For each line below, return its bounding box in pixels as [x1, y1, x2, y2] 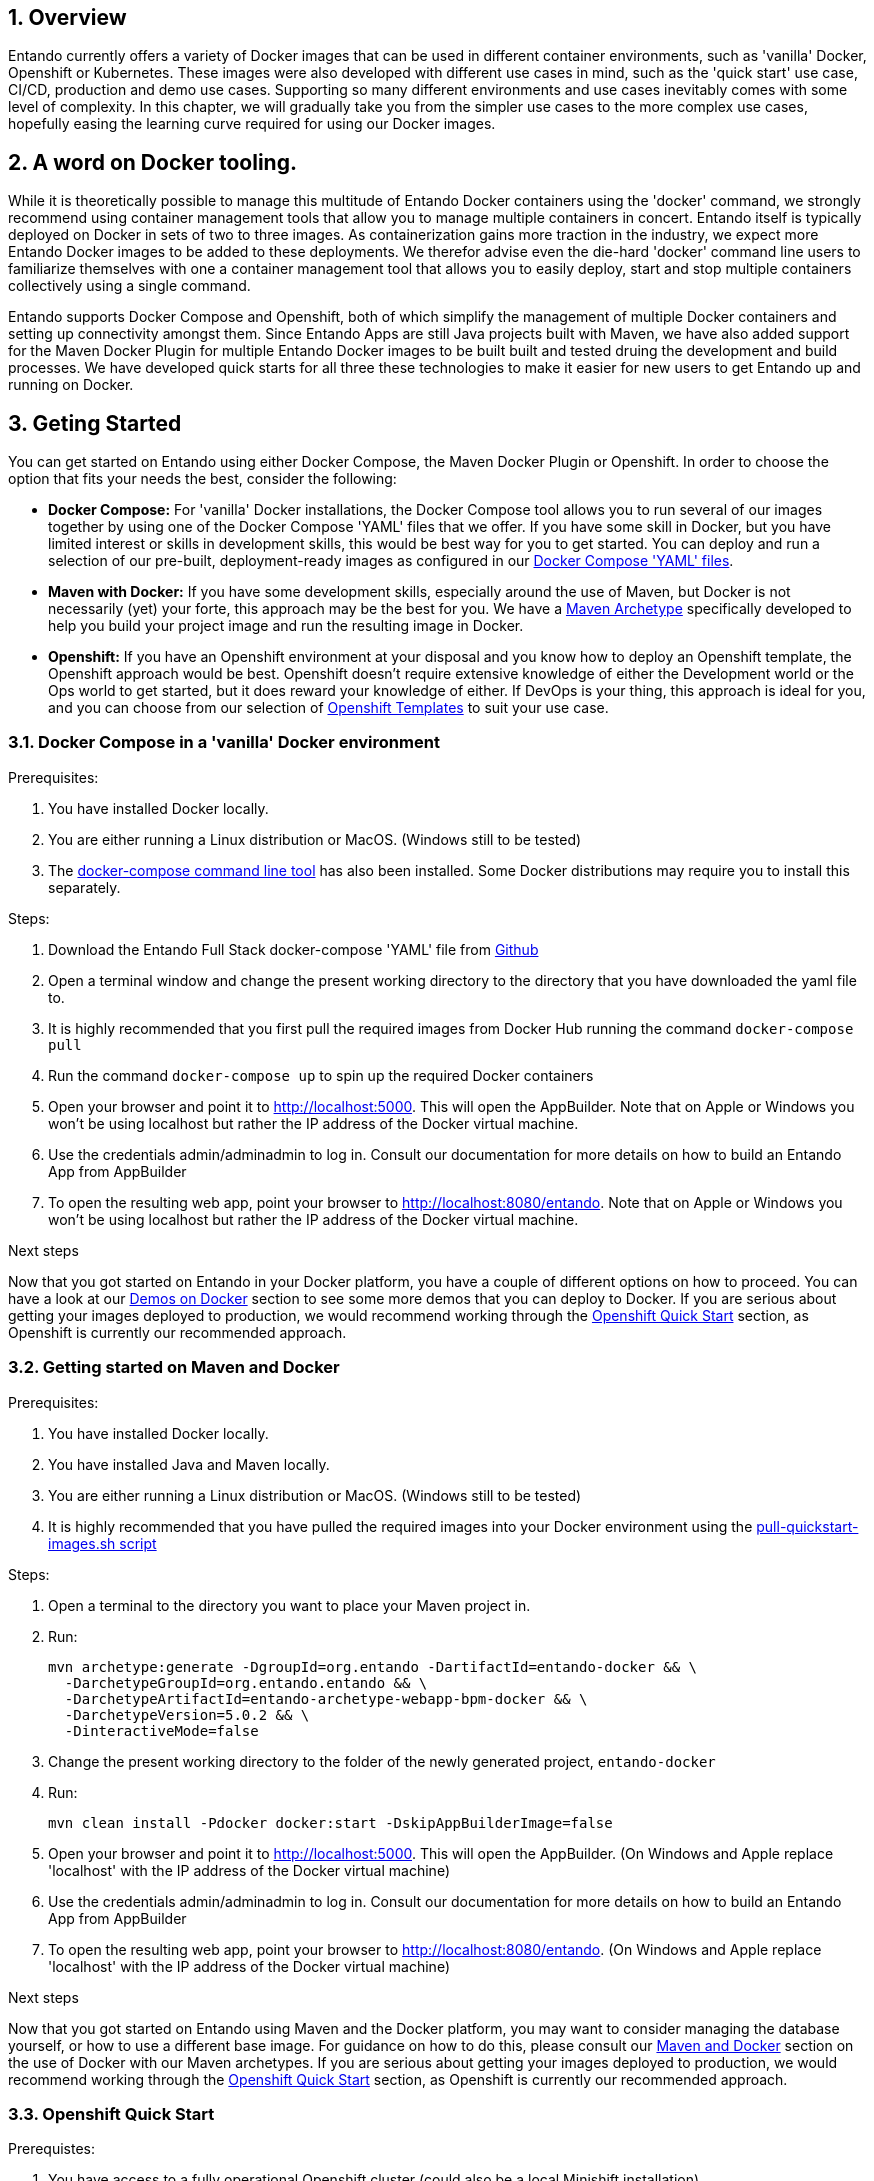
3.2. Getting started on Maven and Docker [8, 1357, 340, 1378]
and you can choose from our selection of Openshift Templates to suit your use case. [48, 699, 609, 717]
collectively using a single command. [8, 277, 251, 295]
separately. [48, 878, 121, 896]
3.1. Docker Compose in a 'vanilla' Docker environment [8, 732, 440, 753]
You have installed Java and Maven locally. [48, 1455, 330, 1473]
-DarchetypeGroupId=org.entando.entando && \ [64, 1674, 428, 1691]
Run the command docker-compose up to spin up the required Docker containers [48, 1066, 594, 1084]
